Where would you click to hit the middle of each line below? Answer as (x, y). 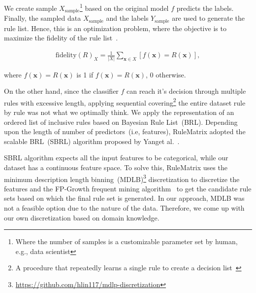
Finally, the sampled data (43, 18)
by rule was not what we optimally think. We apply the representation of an (119, 112)
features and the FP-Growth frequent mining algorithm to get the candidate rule (128, 188)
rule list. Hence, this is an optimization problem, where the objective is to (115, 28)
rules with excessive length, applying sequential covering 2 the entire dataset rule (125, 102)
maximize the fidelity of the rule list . (61, 38)
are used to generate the (208, 18)
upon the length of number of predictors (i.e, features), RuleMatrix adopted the (125, 131)
